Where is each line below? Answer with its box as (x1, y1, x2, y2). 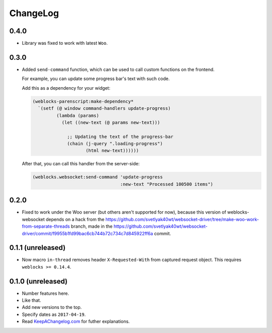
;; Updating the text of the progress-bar (67, 134, 174, 140)
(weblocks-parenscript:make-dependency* (32, 98, 133, 104)
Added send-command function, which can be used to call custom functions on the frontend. (22, 66, 215, 73)
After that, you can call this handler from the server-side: (22, 161, 140, 167)
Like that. (22, 297, 41, 303)
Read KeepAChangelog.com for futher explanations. (22, 318, 130, 324)
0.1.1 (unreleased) (9, 243, 65, 252)
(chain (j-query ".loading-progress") (67, 141, 163, 147)
